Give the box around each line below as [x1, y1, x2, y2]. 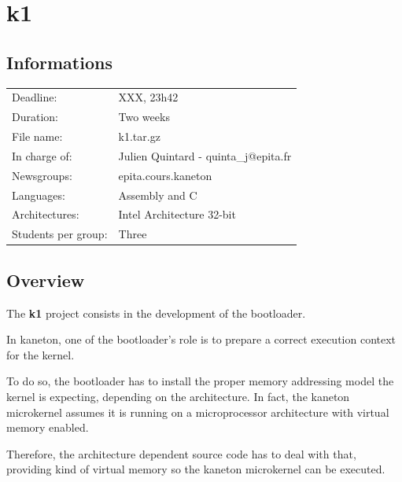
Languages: [12, 186, 65, 203]
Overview [6, 267, 85, 292]
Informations [6, 50, 112, 74]
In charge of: [12, 147, 72, 164]
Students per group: [12, 226, 108, 242]
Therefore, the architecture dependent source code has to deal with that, [6, 445, 356, 462]
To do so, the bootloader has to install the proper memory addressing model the [6, 373, 394, 389]
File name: [12, 128, 63, 145]
